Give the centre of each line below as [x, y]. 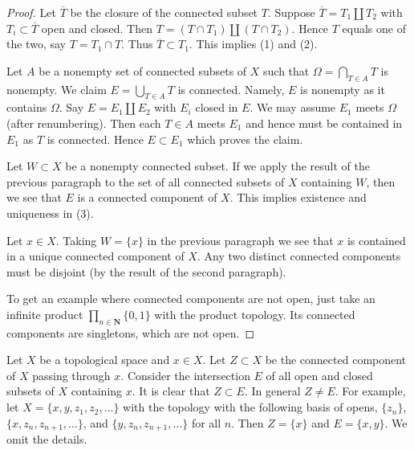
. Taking [76, 240]
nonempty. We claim [57, 89]
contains [27, 107]
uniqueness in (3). [50, 213]
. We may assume [293, 107]
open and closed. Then [97, 28]
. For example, [370, 391]
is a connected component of [147, 197]
